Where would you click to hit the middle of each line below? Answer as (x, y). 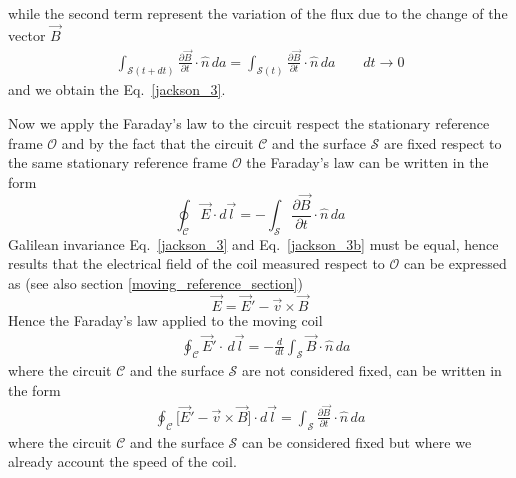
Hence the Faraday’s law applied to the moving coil (165, 319)
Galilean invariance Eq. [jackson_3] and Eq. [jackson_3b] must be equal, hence (253, 243)
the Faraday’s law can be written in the (367, 162)
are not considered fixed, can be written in (371, 370)
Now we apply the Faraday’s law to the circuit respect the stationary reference (249, 122)
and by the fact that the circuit (157, 142)
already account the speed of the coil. (122, 461)
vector (27, 34)
